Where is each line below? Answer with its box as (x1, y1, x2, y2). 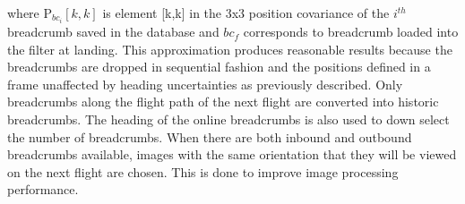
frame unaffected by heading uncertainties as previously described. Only (7, 74, 403, 93)
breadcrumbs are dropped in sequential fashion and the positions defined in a (7, 57, 431, 76)
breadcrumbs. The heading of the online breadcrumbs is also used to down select (7, 110, 450, 129)
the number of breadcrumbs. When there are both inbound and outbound (7, 127, 412, 146)
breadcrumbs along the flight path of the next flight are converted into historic (7, 92, 439, 111)
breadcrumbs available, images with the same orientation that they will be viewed (7, 145, 457, 164)
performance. (7, 180, 79, 199)
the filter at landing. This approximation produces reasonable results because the (7, 39, 452, 58)
